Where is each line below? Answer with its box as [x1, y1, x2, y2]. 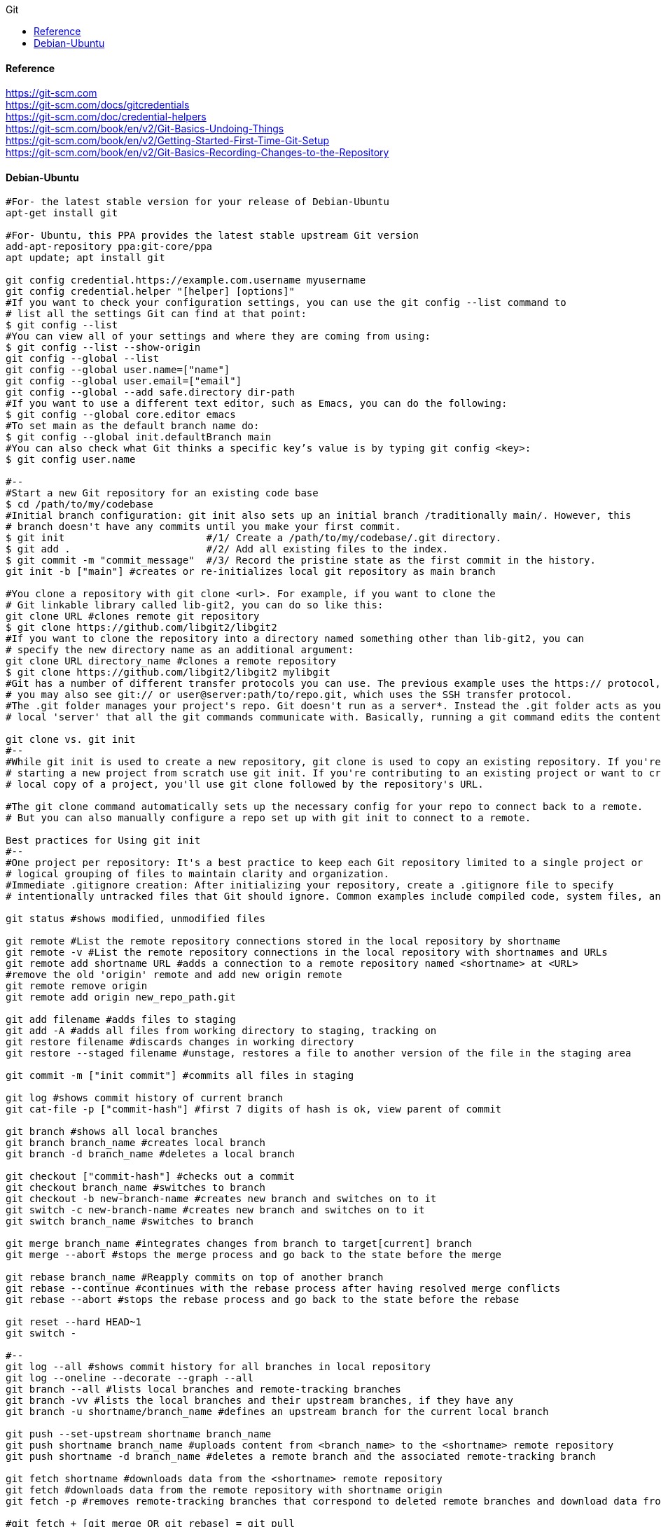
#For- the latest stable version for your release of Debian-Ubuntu [6, 196, 389, 208]
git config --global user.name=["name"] [6, 364, 230, 376]
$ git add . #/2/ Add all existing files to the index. [6, 543, 449, 555]
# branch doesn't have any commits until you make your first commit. [6, 521, 401, 533]
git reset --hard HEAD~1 [6, 1316, 141, 1328]
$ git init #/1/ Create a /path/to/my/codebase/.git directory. [6, 532, 502, 544]
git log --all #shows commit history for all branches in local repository [6, 1361, 431, 1373]
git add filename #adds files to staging [6, 1014, 236, 1026]
